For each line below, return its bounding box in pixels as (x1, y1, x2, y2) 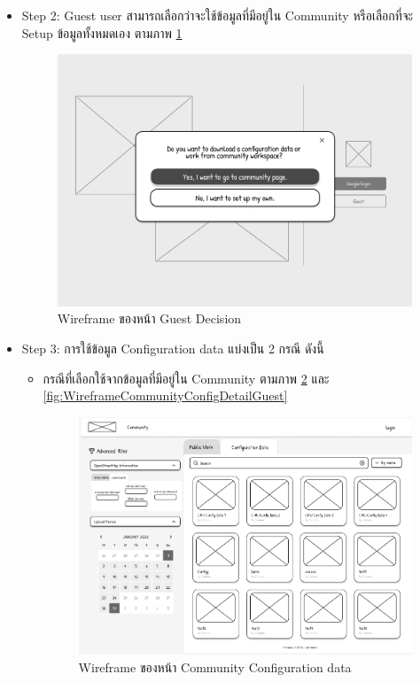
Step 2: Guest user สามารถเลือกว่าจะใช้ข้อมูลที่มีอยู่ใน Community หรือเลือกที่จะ (21, 6, 414, 24)
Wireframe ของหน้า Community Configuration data (78, 657, 352, 676)
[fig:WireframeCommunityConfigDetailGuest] (43, 386, 288, 405)
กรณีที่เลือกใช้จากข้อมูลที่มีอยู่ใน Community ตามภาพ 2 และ (43, 368, 330, 387)
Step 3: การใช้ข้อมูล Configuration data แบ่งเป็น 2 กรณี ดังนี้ (21, 339, 324, 358)
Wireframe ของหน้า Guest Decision (57, 309, 242, 328)
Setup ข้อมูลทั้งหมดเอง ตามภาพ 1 (21, 23, 183, 42)
